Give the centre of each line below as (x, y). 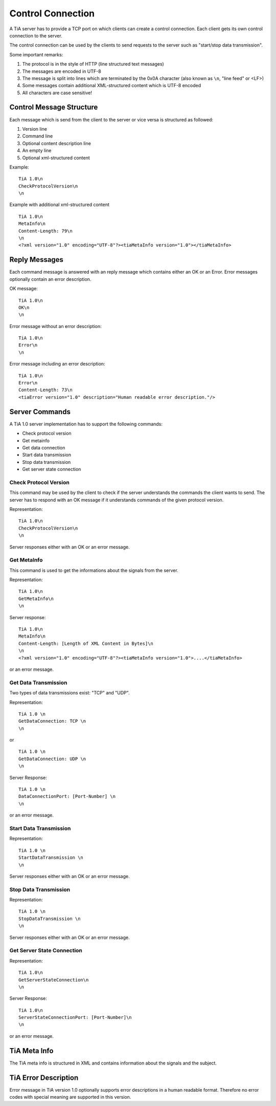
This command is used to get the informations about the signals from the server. (94, 570)
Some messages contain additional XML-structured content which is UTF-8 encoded (112, 86)
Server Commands (40, 412)
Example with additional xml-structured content (60, 204)
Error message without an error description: (55, 326)
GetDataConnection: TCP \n (52, 721)
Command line (38, 136)
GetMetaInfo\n (36, 599)
